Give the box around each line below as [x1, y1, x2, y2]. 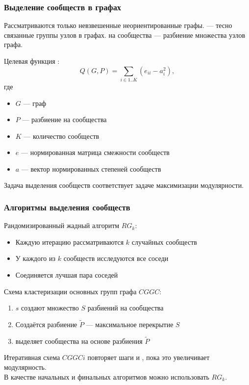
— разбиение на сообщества [22, 114, 107, 125]
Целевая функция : [4, 56, 60, 66]
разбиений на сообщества [87, 303, 164, 313]
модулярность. [4, 362, 47, 372]
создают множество [21, 303, 79, 313]
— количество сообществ [24, 130, 100, 141]
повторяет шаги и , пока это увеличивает [87, 352, 210, 362]
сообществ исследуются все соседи [63, 253, 169, 263]
